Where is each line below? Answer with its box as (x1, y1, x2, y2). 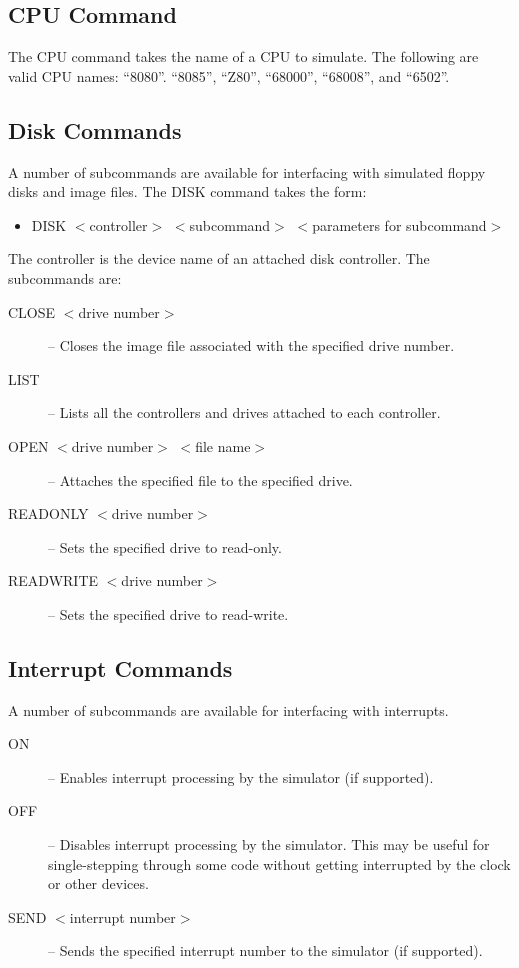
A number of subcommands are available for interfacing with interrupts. (8, 699, 449, 720)
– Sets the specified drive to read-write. (48, 603, 289, 624)
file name (195, 435, 251, 456)
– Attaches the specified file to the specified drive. (48, 469, 353, 490)
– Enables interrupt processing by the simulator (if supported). (48, 766, 434, 787)
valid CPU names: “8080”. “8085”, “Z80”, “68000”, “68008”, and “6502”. (8, 65, 450, 86)
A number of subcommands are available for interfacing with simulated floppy (8, 161, 486, 182)
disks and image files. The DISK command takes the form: (8, 181, 367, 202)
